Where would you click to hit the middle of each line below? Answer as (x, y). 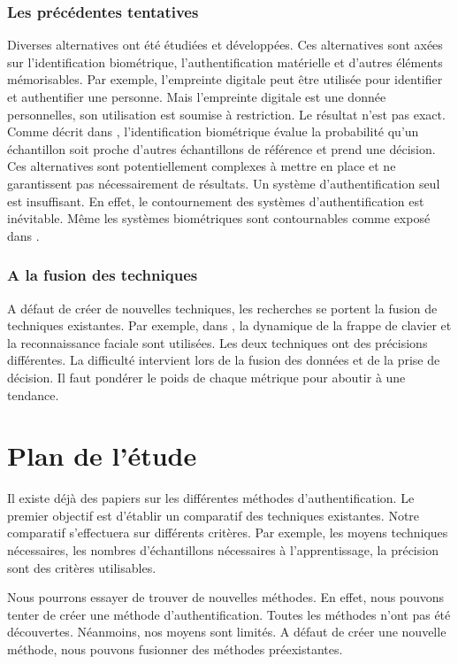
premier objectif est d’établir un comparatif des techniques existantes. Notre (214, 515)
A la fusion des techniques (103, 275)
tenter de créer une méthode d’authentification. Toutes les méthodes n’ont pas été (229, 614)
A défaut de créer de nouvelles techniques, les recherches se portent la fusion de (222, 308)
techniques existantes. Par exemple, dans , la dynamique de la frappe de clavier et (229, 325)
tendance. (33, 394)
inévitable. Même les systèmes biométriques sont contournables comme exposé (219, 218)
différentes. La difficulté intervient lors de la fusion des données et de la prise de (224, 360)
